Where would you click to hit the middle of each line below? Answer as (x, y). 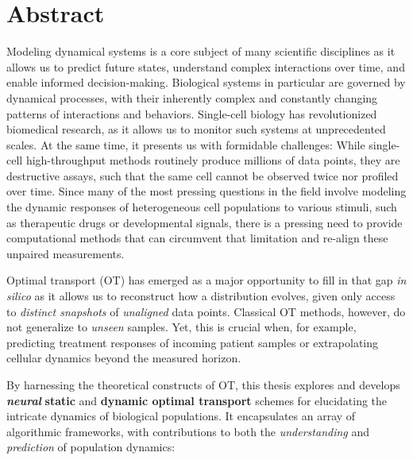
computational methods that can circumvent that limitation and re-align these (197, 238)
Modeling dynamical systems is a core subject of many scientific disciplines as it (201, 51)
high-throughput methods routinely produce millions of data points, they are (213, 160)
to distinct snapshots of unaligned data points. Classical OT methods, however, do (206, 311)
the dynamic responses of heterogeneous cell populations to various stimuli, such (202, 207)
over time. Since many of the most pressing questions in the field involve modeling (206, 191)
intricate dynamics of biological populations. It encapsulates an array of (181, 416)
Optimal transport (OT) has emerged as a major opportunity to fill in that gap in (206, 280)
